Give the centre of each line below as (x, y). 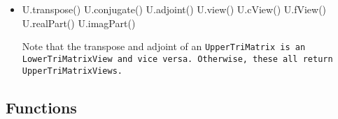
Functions (41, 107)
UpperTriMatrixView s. (72, 71)
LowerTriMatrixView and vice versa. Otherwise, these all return (177, 59)
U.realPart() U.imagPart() (79, 23)
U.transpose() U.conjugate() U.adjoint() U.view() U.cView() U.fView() (174, 9)
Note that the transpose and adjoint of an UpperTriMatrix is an (164, 46)
